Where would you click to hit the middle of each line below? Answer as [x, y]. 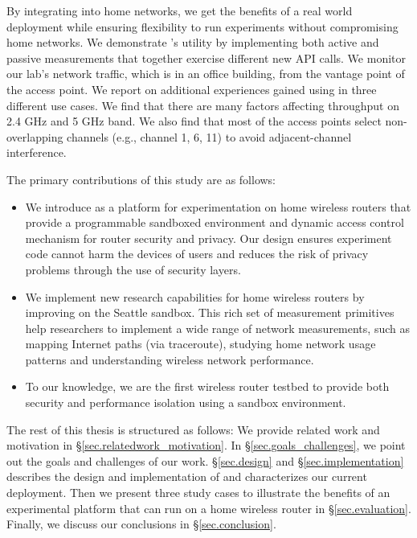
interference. [37, 152]
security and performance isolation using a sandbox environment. [186, 402]
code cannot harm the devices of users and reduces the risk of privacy [197, 254]
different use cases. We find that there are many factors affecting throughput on [203, 105]
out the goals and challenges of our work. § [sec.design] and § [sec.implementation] [205, 460]
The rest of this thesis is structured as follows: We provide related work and [193, 429]
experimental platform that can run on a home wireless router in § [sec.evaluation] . [209, 508]
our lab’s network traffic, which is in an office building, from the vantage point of [206, 74]
